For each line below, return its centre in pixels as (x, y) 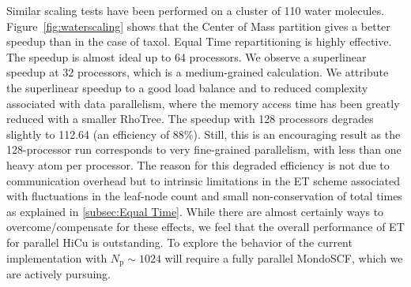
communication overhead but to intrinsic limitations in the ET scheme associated (204, 180)
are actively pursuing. (59, 273)
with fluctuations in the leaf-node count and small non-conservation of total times (204, 196)
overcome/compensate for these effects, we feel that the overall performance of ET (205, 227)
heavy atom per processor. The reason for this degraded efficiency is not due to (198, 164)
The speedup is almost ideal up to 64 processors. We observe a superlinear (187, 56)
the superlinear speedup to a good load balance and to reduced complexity (187, 87)
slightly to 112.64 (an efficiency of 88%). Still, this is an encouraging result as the (204, 134)
